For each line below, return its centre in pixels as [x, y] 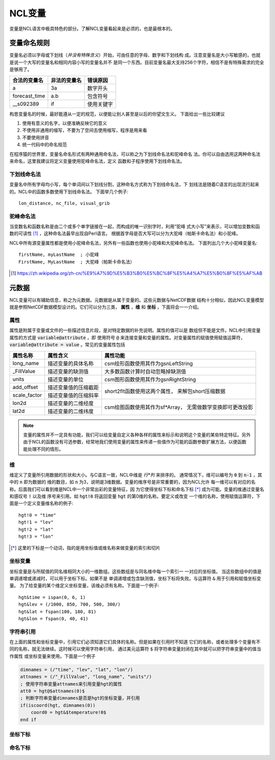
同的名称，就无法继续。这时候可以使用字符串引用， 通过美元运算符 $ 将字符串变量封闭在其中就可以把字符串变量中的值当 [135, 649]
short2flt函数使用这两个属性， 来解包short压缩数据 [165, 391]
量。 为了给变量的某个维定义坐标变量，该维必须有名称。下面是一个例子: [84, 586]
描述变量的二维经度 [71, 403]
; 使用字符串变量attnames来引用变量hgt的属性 [71, 684]
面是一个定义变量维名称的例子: [42, 503]
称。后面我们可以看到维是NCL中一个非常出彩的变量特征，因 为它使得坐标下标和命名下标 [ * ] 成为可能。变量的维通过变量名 [137, 489]
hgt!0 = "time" [37, 515]
